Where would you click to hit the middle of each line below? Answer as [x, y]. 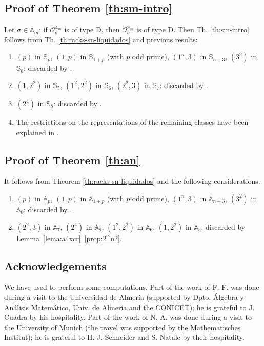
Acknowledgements [55, 265]
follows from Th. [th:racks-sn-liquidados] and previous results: [101, 39]
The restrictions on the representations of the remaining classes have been [132, 122]
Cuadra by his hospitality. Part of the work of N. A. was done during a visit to [128, 317]
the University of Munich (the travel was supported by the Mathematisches [123, 327]
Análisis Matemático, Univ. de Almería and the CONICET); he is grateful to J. [129, 307]
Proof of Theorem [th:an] [72, 159]
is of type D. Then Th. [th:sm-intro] [193, 29]
